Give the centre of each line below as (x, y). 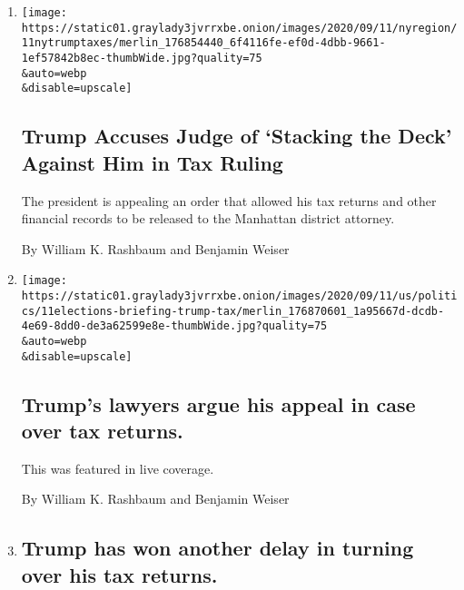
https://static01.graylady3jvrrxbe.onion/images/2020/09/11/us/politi (239, 295)
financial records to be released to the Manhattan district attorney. (208, 218)
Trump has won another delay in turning (217, 548)
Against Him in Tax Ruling (152, 162)
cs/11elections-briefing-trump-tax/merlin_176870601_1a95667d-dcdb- (233, 311)
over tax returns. (102, 431)
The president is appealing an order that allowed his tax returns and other (229, 200)
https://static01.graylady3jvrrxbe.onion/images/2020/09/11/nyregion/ (239, 28)
